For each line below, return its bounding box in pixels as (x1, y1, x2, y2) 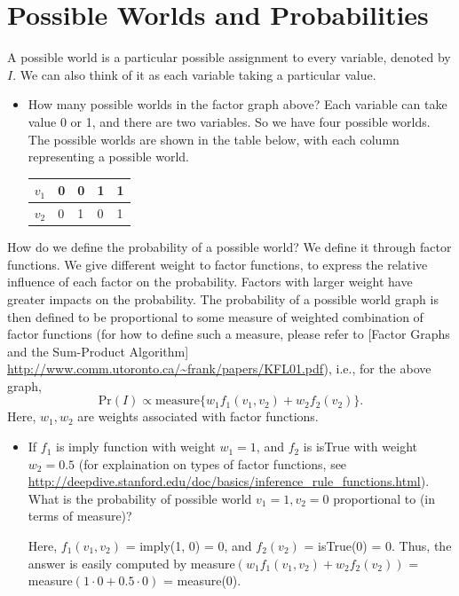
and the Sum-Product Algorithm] (7, 341, 189, 360)
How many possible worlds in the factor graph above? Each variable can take (28, 95, 447, 114)
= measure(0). (162, 571, 241, 590)
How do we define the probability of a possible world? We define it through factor (7, 238, 452, 256)
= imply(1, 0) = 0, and (125, 537, 252, 555)
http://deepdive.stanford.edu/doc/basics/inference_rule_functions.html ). (28, 472, 430, 490)
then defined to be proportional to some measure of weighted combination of (7, 307, 423, 325)
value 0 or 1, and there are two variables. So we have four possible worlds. (28, 112, 431, 130)
